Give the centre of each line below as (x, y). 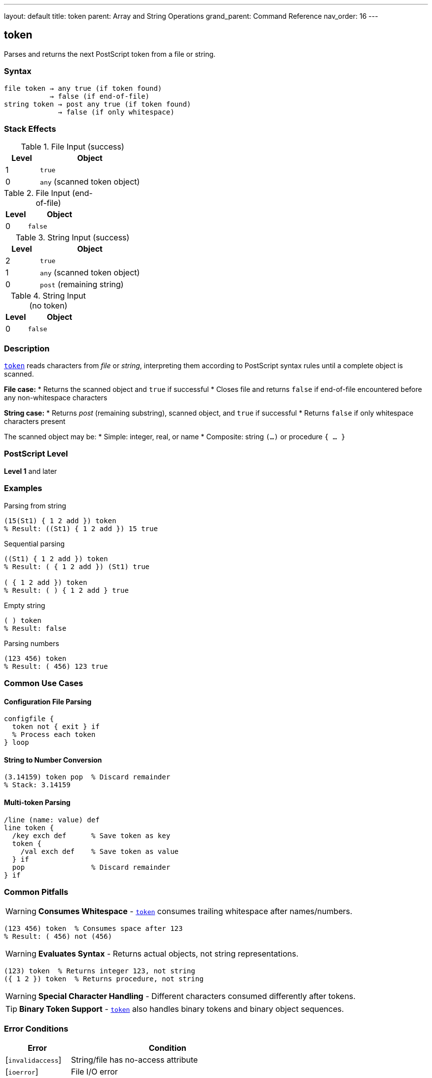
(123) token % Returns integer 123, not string (100, 971)
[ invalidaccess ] (34, 1060)
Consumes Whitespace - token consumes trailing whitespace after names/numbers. (195, 911)
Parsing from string (35, 505)
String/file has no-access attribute (135, 1060)
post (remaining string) (82, 285)
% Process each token (54, 735)
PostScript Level (36, 454)
